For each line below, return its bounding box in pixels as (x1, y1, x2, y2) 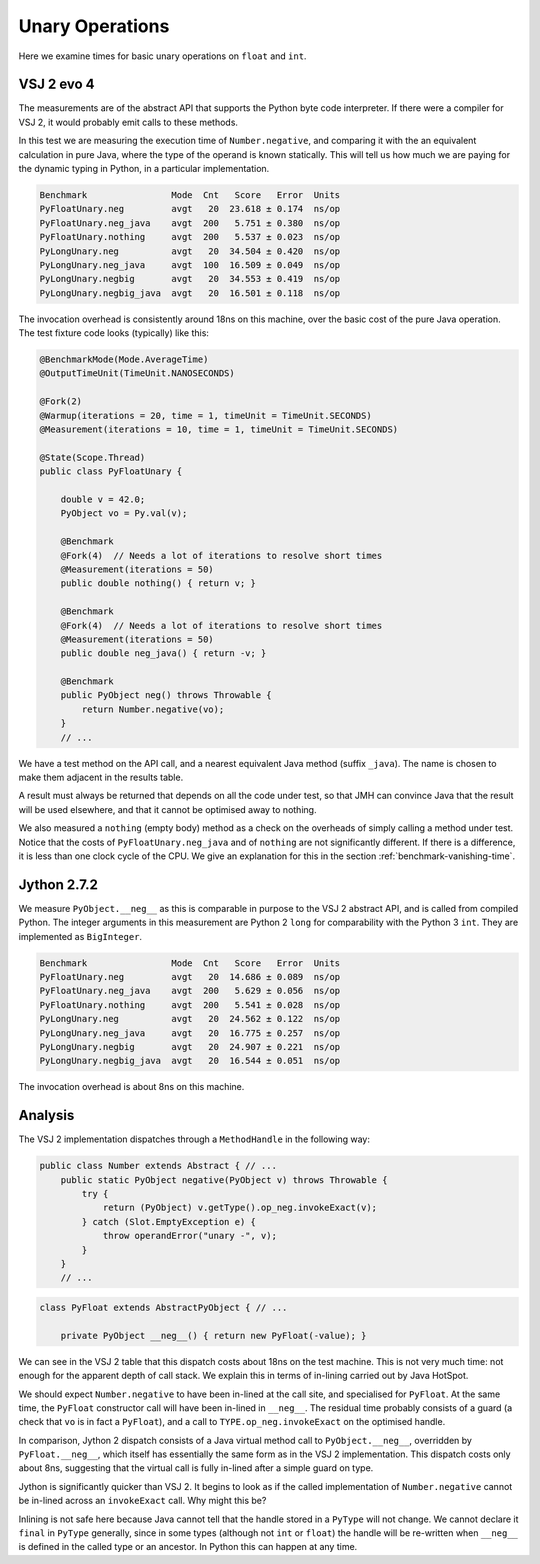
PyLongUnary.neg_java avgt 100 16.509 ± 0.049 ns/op (39, 259, 341, 270)
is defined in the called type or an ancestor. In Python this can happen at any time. (18, 1541, 358, 1553)
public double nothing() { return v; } (60, 578, 257, 589)
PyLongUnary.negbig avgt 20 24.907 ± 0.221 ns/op (39, 1041, 341, 1052)
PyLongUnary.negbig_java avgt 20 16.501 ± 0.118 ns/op (39, 287, 341, 299)
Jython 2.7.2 (18, 876, 99, 893)
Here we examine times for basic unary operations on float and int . (18, 50, 307, 62)
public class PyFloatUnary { (39, 466, 183, 477)
